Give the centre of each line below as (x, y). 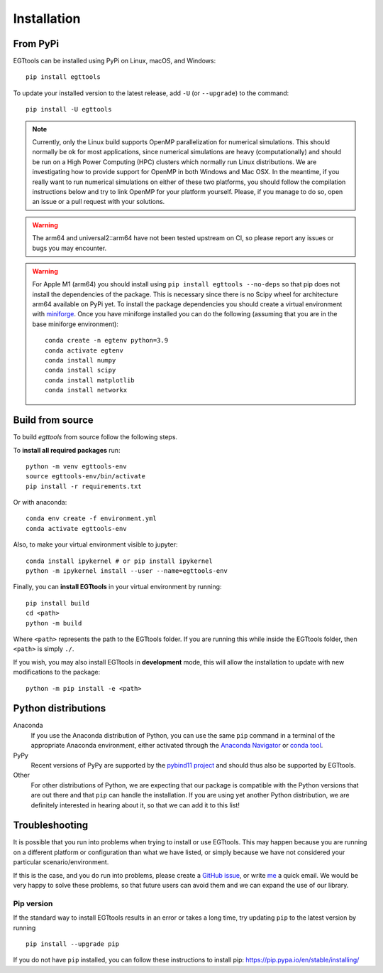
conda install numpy (81, 360)
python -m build (54, 623)
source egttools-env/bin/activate (85, 477)
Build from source (53, 420)
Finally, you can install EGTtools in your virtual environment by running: (117, 587)
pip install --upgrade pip (73, 944)
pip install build (58, 603)
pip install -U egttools (69, 109)
